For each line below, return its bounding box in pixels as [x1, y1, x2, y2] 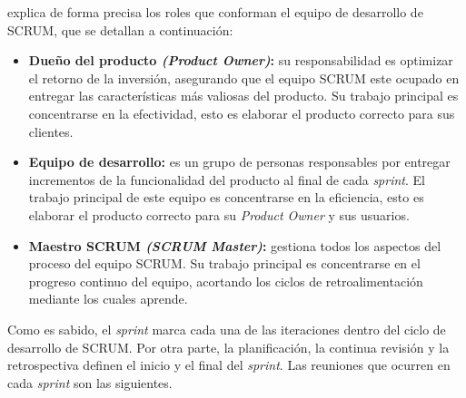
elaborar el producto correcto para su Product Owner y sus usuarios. [28, 205, 410, 224]
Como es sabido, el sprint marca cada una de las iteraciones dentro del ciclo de [7, 319, 446, 338]
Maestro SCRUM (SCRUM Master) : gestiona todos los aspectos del [28, 236, 441, 255]
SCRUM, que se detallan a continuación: [7, 20, 233, 39]
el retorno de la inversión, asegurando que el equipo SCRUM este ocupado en [28, 68, 460, 87]
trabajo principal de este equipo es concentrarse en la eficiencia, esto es [28, 188, 424, 207]
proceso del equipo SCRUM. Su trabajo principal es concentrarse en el [28, 254, 421, 273]
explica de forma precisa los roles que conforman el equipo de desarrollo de [7, 3, 423, 21]
